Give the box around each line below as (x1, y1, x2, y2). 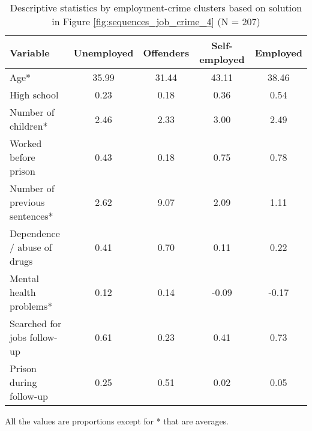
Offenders (143, 45, 190, 59)
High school (10, 88, 59, 101)
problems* (10, 299, 53, 313)
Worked (10, 136, 42, 150)
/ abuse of (10, 240, 52, 254)
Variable (10, 45, 50, 59)
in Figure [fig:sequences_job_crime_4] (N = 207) (52, 14, 260, 28)
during (10, 375, 37, 389)
